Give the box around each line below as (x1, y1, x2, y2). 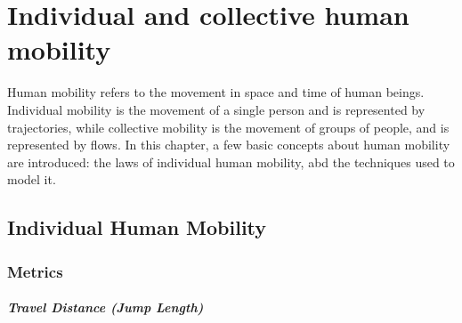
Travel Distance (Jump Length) (7, 298, 204, 317)
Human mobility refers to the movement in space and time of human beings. (7, 83, 425, 101)
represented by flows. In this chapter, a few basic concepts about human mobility (7, 135, 450, 154)
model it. (7, 170, 56, 189)
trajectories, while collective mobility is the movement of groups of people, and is (7, 117, 450, 136)
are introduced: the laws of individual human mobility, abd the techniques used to (7, 152, 455, 171)
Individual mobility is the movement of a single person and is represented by (7, 100, 426, 118)
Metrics (7, 260, 63, 282)
